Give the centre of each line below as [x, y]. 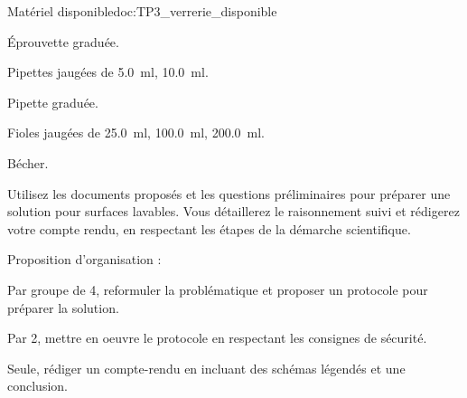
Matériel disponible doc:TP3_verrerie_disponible [142, 11]
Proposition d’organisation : [84, 259]
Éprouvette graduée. [63, 41]
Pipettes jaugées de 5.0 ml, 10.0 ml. [108, 72]
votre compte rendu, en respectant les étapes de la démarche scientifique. [209, 228]
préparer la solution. [63, 307]
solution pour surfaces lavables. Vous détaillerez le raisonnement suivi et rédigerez [233, 211]
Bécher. [28, 162]
